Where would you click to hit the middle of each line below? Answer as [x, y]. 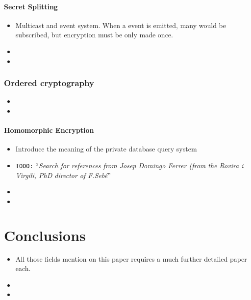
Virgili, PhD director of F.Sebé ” [63, 175]
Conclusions [45, 235]
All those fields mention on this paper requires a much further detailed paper [131, 258]
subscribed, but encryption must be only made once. [94, 35]
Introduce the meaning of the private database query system [106, 149]
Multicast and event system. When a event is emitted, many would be [121, 25]
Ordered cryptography [49, 83]
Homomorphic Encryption [49, 130]
